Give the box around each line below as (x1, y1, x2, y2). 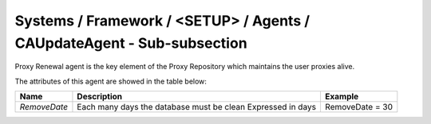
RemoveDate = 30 (324, 102, 393, 113)
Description (77, 91, 123, 103)
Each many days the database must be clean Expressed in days (77, 102, 317, 113)
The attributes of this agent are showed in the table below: (14, 76, 208, 86)
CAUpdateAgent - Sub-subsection (14, 34, 247, 52)
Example (324, 91, 359, 103)
